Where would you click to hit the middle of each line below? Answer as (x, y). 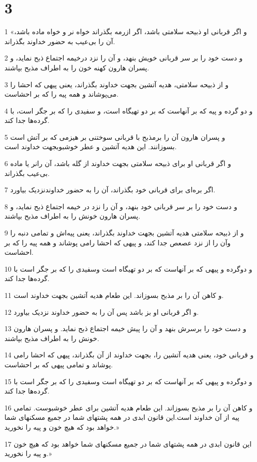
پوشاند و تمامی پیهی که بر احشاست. (59, 364)
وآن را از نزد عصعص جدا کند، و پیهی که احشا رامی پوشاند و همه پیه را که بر (118, 242)
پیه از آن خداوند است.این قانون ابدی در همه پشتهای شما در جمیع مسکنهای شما (122, 417)
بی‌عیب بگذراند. (27, 173)
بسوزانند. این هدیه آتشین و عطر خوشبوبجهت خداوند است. (91, 146)
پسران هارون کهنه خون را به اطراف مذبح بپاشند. (77, 67)
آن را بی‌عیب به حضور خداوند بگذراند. (60, 41)
